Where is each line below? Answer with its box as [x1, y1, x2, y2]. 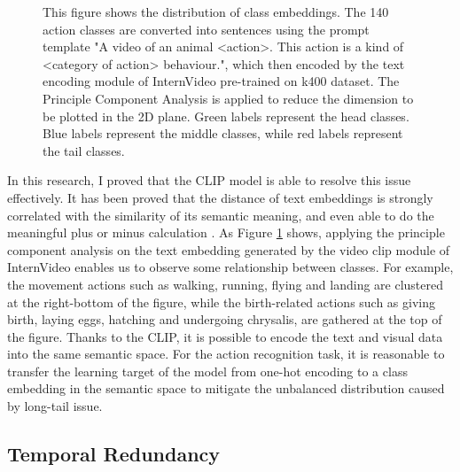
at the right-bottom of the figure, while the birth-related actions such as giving [7, 292, 436, 311]
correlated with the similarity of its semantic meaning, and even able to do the [7, 205, 434, 224]
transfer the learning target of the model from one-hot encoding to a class [7, 361, 408, 380]
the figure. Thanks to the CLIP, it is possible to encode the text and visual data [7, 327, 443, 345]
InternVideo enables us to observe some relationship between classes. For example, [7, 258, 454, 276]
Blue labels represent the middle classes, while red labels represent [43, 124, 403, 143]
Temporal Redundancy [7, 440, 221, 468]
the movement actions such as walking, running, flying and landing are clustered [7, 275, 443, 293]
